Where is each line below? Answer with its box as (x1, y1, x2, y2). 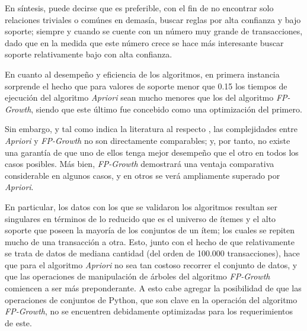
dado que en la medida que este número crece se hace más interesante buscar (5, 36, 284, 49)
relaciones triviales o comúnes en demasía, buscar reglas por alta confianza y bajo (5, 13, 301, 25)
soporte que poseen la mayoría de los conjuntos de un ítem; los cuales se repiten (5, 224, 295, 236)
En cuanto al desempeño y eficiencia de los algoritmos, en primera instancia (5, 68, 280, 80)
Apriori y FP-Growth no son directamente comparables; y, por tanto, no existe (5, 134, 290, 146)
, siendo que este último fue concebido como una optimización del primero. (31, 102, 302, 115)
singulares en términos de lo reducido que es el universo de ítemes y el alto (5, 212, 276, 224)
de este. (5, 316, 32, 329)
